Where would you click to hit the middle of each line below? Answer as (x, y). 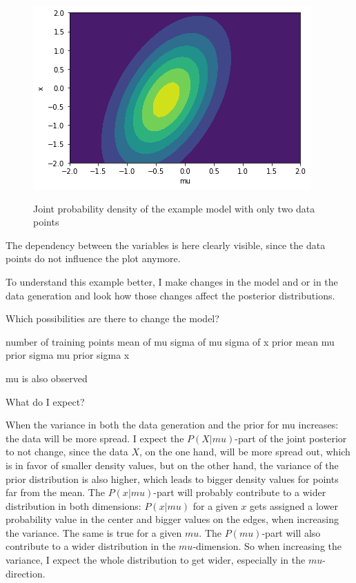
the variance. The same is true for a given (94, 532)
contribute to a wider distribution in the (91, 546)
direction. (26, 573)
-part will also (291, 532)
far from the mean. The (55, 492)
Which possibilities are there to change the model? (112, 318)
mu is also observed (47, 378)
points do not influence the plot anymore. (93, 258)
